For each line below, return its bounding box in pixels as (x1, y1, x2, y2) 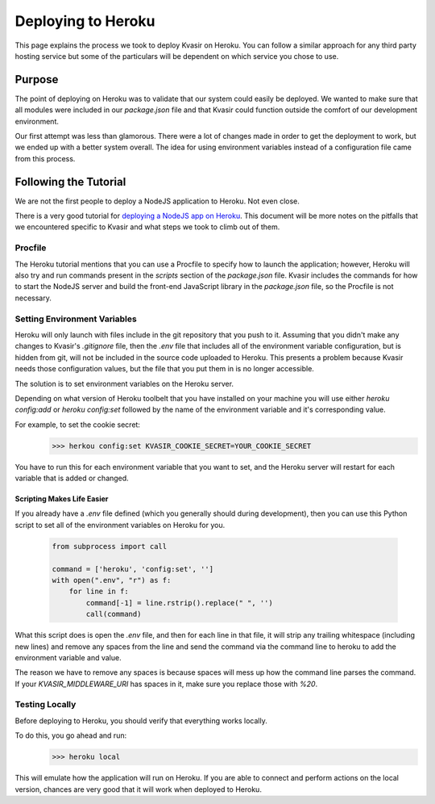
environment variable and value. (14, 652, 122, 662)
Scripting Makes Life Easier (14, 494, 109, 504)
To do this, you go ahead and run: (14, 731, 127, 740)
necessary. (14, 293, 52, 303)
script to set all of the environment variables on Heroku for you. (14, 520, 226, 530)
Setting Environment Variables (14, 313, 137, 325)
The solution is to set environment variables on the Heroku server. (14, 379, 234, 388)
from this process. (14, 153, 76, 163)
